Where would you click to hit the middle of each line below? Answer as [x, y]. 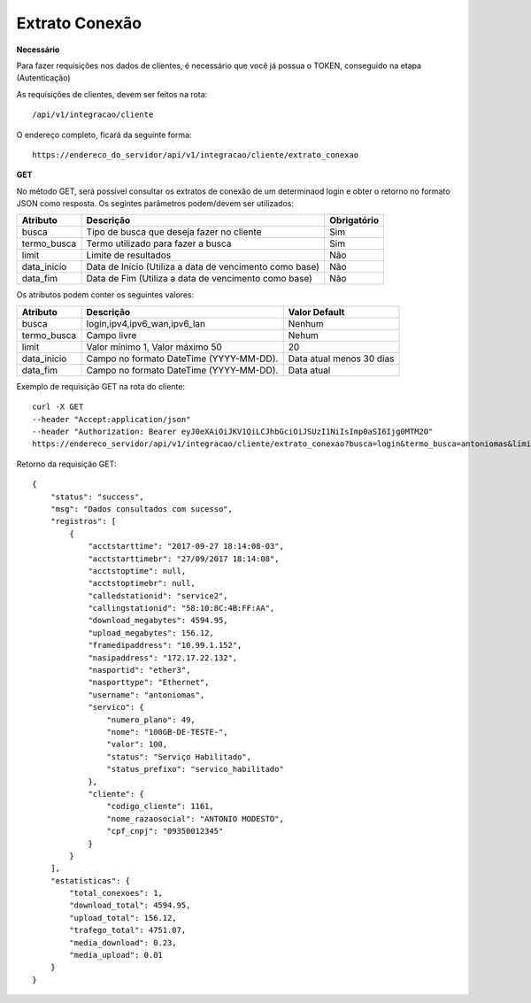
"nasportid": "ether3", [139, 670]
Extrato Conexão [79, 23]
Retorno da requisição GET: [66, 464]
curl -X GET [58, 407]
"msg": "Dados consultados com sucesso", [142, 509]
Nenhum [306, 323]
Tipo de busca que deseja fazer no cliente [174, 232]
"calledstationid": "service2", [158, 596]
